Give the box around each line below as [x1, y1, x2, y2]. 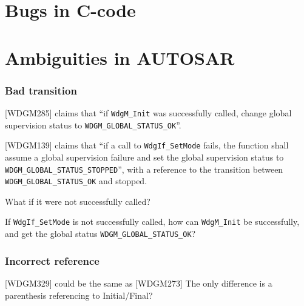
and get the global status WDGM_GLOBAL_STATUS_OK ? [5, 227, 196, 240]
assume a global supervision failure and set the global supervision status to [5, 150, 284, 163]
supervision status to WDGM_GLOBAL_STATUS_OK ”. [5, 118, 181, 131]
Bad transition [5, 82, 77, 98]
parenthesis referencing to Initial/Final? [5, 288, 153, 301]
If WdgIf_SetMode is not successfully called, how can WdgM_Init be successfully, [5, 215, 300, 228]
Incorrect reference [5, 253, 100, 268]
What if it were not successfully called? [5, 195, 150, 207]
